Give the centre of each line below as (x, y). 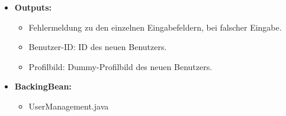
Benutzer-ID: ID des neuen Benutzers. (98, 47)
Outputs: (33, 7)
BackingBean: (43, 86)
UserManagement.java (69, 106)
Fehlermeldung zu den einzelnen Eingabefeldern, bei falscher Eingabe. (155, 27)
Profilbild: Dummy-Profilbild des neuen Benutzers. (120, 66)
